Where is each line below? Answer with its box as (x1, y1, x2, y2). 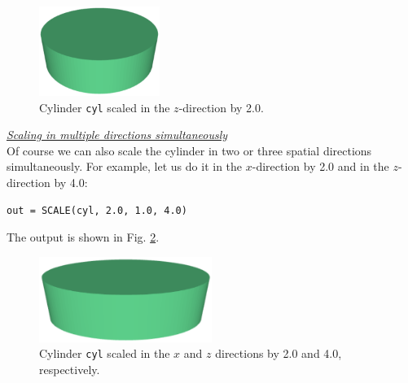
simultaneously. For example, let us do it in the (7, 158, 243, 175)
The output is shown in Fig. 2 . (7, 228, 160, 246)
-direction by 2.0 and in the (252, 158, 389, 175)
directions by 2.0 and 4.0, (215, 345, 342, 362)
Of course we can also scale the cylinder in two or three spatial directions (7, 141, 372, 159)
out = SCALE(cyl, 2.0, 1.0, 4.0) (7, 204, 187, 216)
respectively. (39, 361, 100, 378)
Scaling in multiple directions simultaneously (7, 126, 228, 143)
